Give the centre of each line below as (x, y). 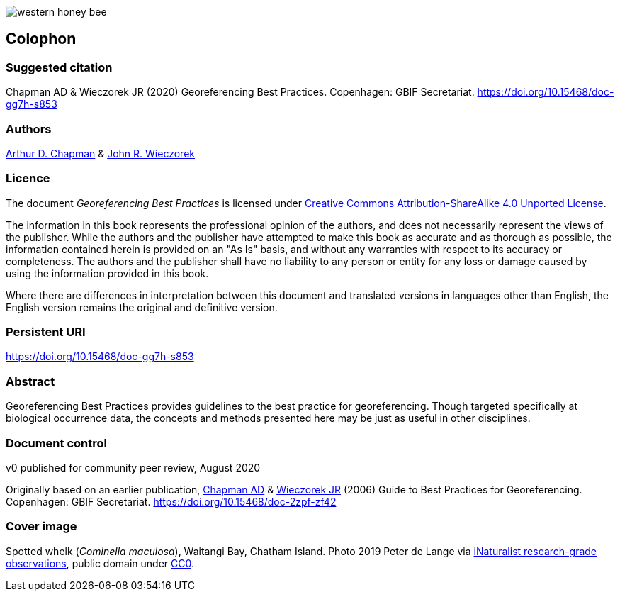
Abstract (30, 381)
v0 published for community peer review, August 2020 (133, 467)
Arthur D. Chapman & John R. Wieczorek (101, 153)
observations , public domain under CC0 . (100, 563)
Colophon (41, 39)
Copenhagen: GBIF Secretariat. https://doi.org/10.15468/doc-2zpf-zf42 (171, 501)
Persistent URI (46, 332)
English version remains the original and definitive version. (142, 307)
